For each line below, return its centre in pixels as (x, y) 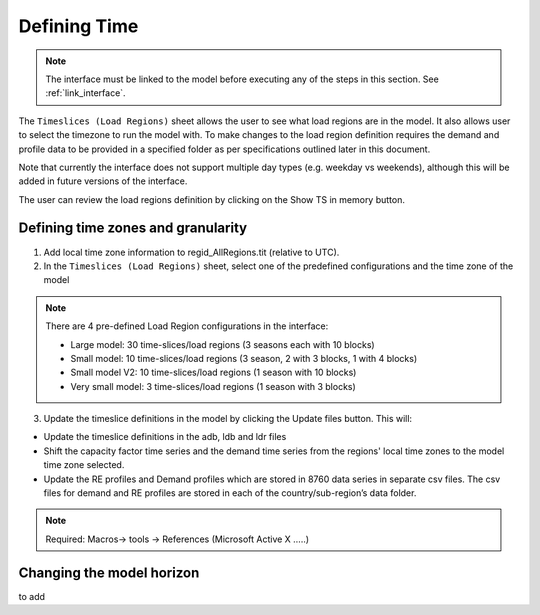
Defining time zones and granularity (133, 228)
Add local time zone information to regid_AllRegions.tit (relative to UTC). (191, 252)
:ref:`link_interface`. (85, 93)
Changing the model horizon (109, 572)
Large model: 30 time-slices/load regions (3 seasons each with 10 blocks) (222, 344)
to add (31, 596)
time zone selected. (84, 465)
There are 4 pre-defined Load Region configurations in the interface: (187, 326)
